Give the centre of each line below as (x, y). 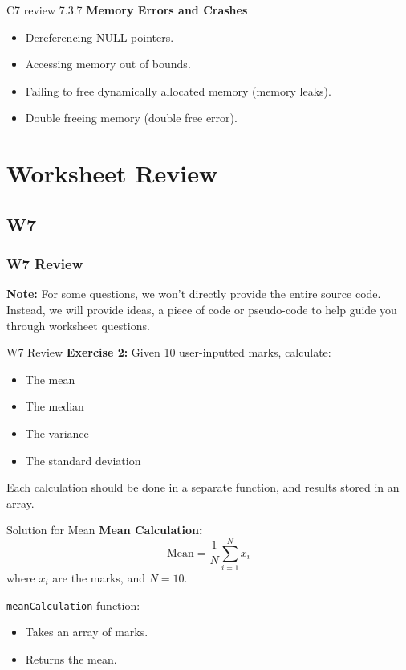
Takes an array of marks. (87, 632)
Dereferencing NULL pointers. (99, 37)
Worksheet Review (112, 173)
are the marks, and (99, 578)
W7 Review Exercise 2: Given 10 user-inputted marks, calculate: (169, 352)
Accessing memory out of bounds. (108, 64)
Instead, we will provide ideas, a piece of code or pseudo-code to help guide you (202, 309)
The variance (57, 433)
